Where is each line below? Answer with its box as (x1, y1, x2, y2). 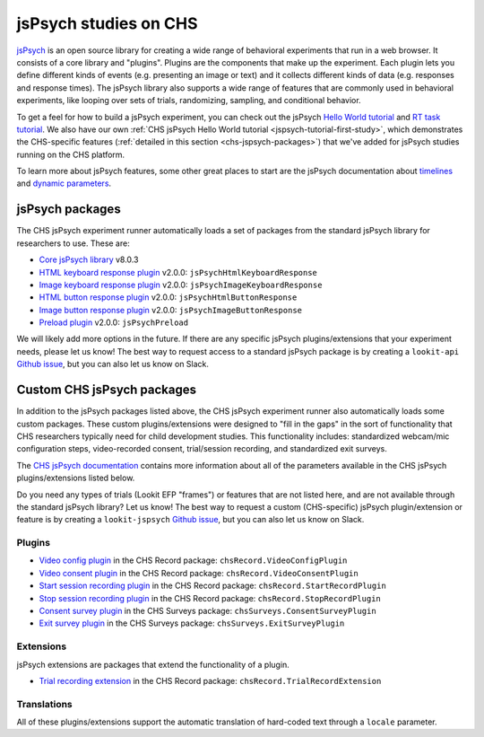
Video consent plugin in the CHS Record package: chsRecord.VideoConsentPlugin (39, 567, 359, 578)
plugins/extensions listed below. (16, 472, 135, 484)
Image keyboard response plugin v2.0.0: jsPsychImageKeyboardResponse (39, 279, 323, 290)
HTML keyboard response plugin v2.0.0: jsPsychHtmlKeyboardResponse (39, 267, 318, 277)
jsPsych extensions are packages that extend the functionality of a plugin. (16, 659, 290, 670)
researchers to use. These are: (16, 238, 130, 249)
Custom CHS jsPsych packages (16, 382, 197, 398)
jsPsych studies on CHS (16, 13, 198, 33)
